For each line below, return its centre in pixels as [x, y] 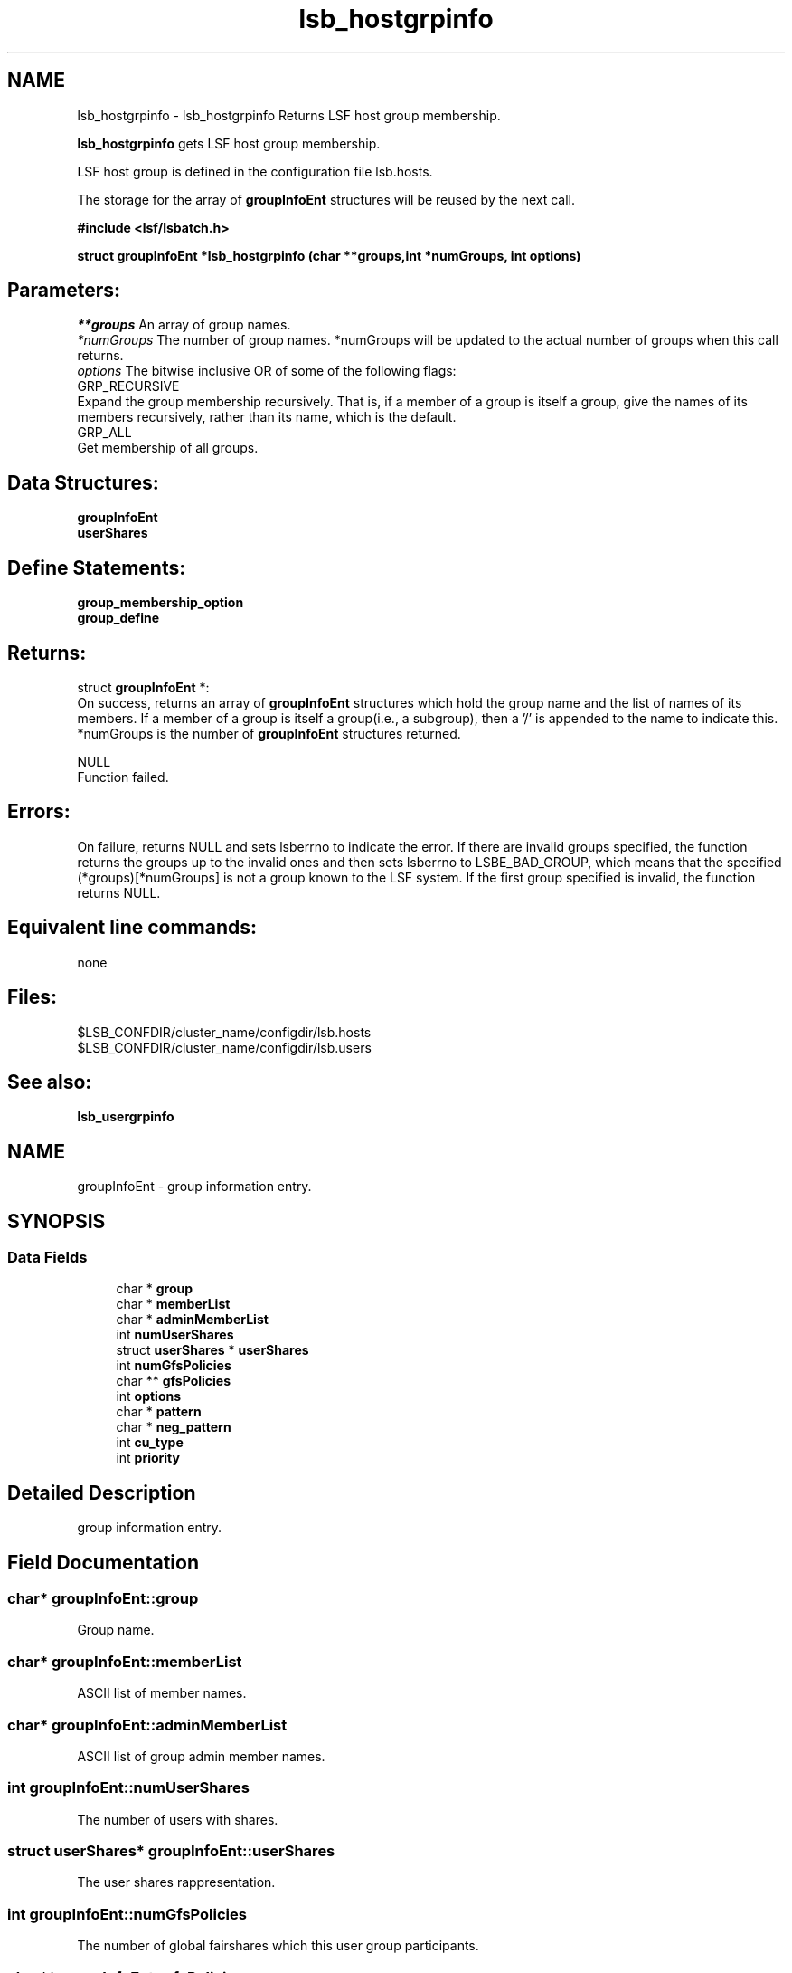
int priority [148, 1458]
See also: [50, 1082]
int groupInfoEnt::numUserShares [129, 1788]
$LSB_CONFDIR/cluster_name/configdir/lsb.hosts [224, 1032]
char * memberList [173, 1304]
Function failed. [123, 777]
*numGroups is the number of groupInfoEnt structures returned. [269, 733]
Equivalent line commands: [132, 928]
